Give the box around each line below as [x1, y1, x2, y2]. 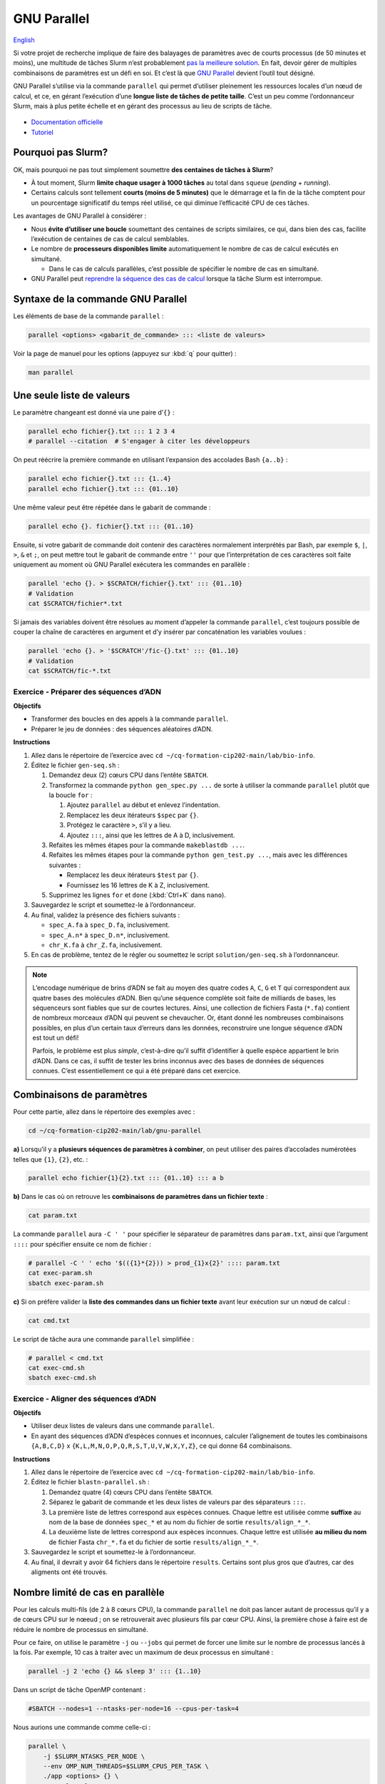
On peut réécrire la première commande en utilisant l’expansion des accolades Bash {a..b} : [13, 455, 288, 464]
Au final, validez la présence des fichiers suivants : [31, 911, 180, 919]
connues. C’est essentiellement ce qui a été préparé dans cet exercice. [32, 1067, 241, 1075]
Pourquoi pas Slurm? [13, 146, 108, 158]
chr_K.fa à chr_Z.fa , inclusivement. [48, 941, 163, 949]
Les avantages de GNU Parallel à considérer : [13, 211, 147, 221]
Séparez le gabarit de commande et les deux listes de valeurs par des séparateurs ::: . [48, 1498, 306, 1506]
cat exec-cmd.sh [28, 1364, 86, 1372]
